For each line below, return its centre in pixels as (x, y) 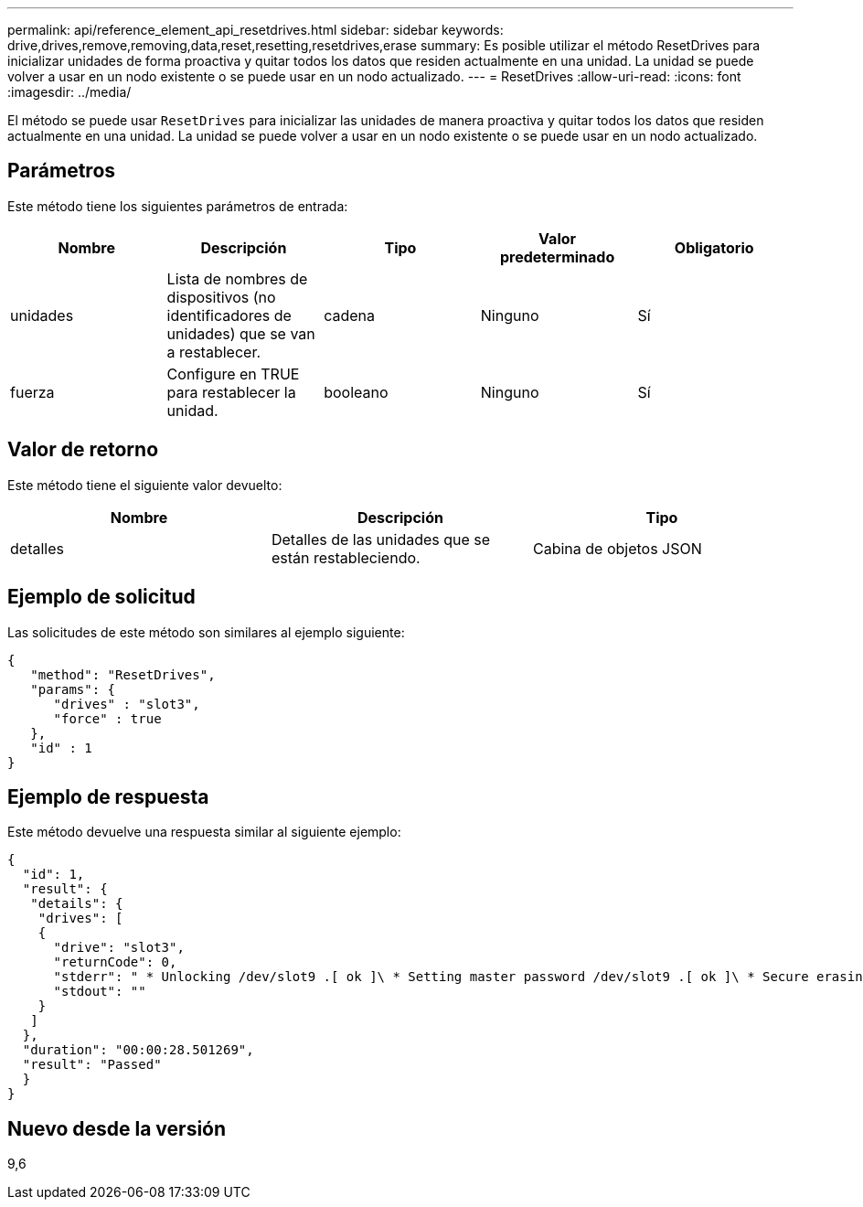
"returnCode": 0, (115, 962)
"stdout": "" (100, 992)
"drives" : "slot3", (127, 704)
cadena (350, 315)
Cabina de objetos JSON (617, 548)
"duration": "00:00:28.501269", (138, 1050)
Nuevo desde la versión (117, 1128)
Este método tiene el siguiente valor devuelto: (145, 485)
